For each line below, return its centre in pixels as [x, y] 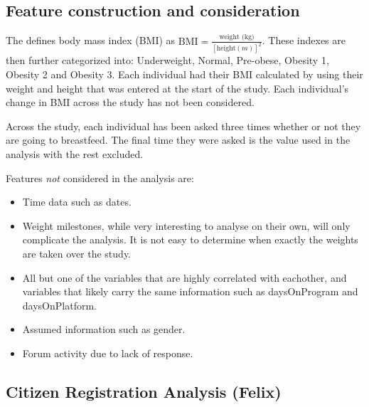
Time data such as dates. [77, 202]
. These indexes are [304, 40]
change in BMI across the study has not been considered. [130, 102]
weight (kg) [237, 37]
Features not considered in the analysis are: [100, 178]
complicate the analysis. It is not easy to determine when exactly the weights [190, 239]
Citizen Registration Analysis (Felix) [144, 391]
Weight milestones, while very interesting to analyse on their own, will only [186, 225]
